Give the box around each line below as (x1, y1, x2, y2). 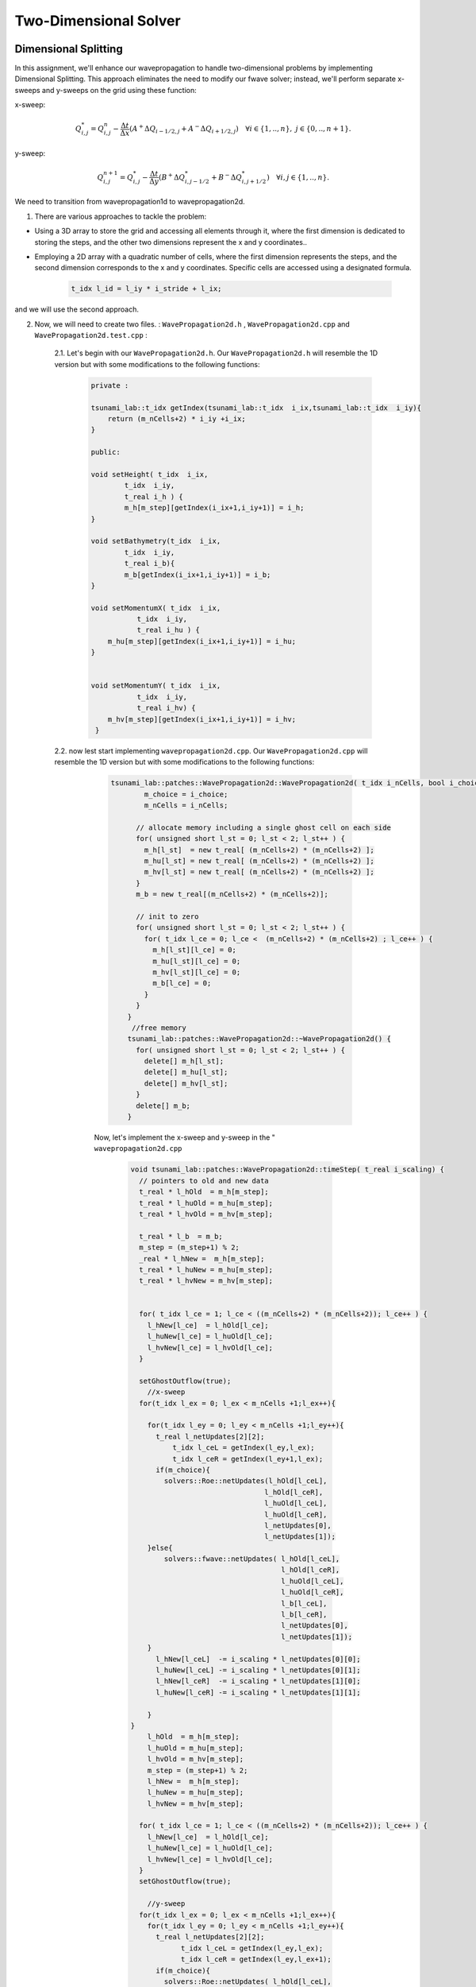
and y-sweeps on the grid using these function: (41, 85, 198, 95)
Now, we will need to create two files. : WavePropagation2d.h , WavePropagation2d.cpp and (34, 319, 351, 329)
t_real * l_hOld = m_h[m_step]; (139, 1187, 269, 1196)
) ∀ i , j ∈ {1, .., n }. (266, 172, 329, 182)
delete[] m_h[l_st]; (144, 1057, 225, 1066)
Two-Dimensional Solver (14, 12, 182, 29)
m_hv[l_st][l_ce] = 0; (152, 967, 241, 977)
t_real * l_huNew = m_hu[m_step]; (139, 1265, 274, 1274)
